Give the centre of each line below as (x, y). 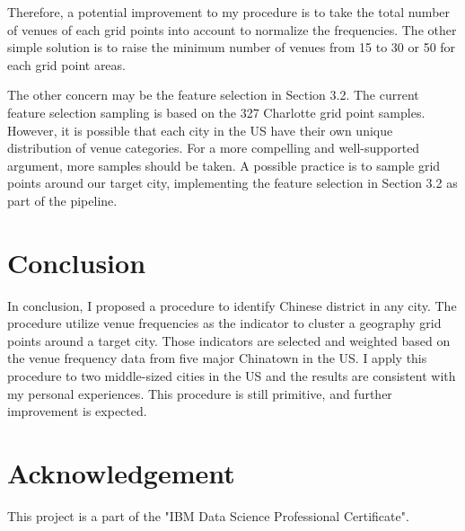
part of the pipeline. (62, 200)
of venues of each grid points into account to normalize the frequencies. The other (232, 29)
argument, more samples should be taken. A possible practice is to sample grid (224, 165)
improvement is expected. (77, 411)
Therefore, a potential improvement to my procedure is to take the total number (229, 12)
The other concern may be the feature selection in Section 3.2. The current (213, 95)
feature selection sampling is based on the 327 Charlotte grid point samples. (216, 112)
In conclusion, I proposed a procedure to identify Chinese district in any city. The (232, 305)
